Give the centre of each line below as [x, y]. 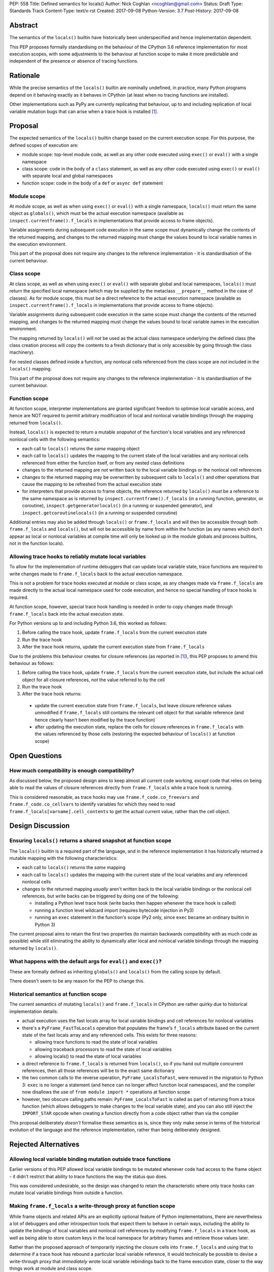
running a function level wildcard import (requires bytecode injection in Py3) [114, 910]
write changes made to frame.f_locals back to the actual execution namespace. [96, 574]
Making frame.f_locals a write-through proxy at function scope [92, 1206]
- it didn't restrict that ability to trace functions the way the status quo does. [88, 1176]
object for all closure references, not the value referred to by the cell [93, 680]
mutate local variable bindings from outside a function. [66, 1193]
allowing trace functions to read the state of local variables [96, 1042]
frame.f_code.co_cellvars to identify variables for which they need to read [92, 804]
